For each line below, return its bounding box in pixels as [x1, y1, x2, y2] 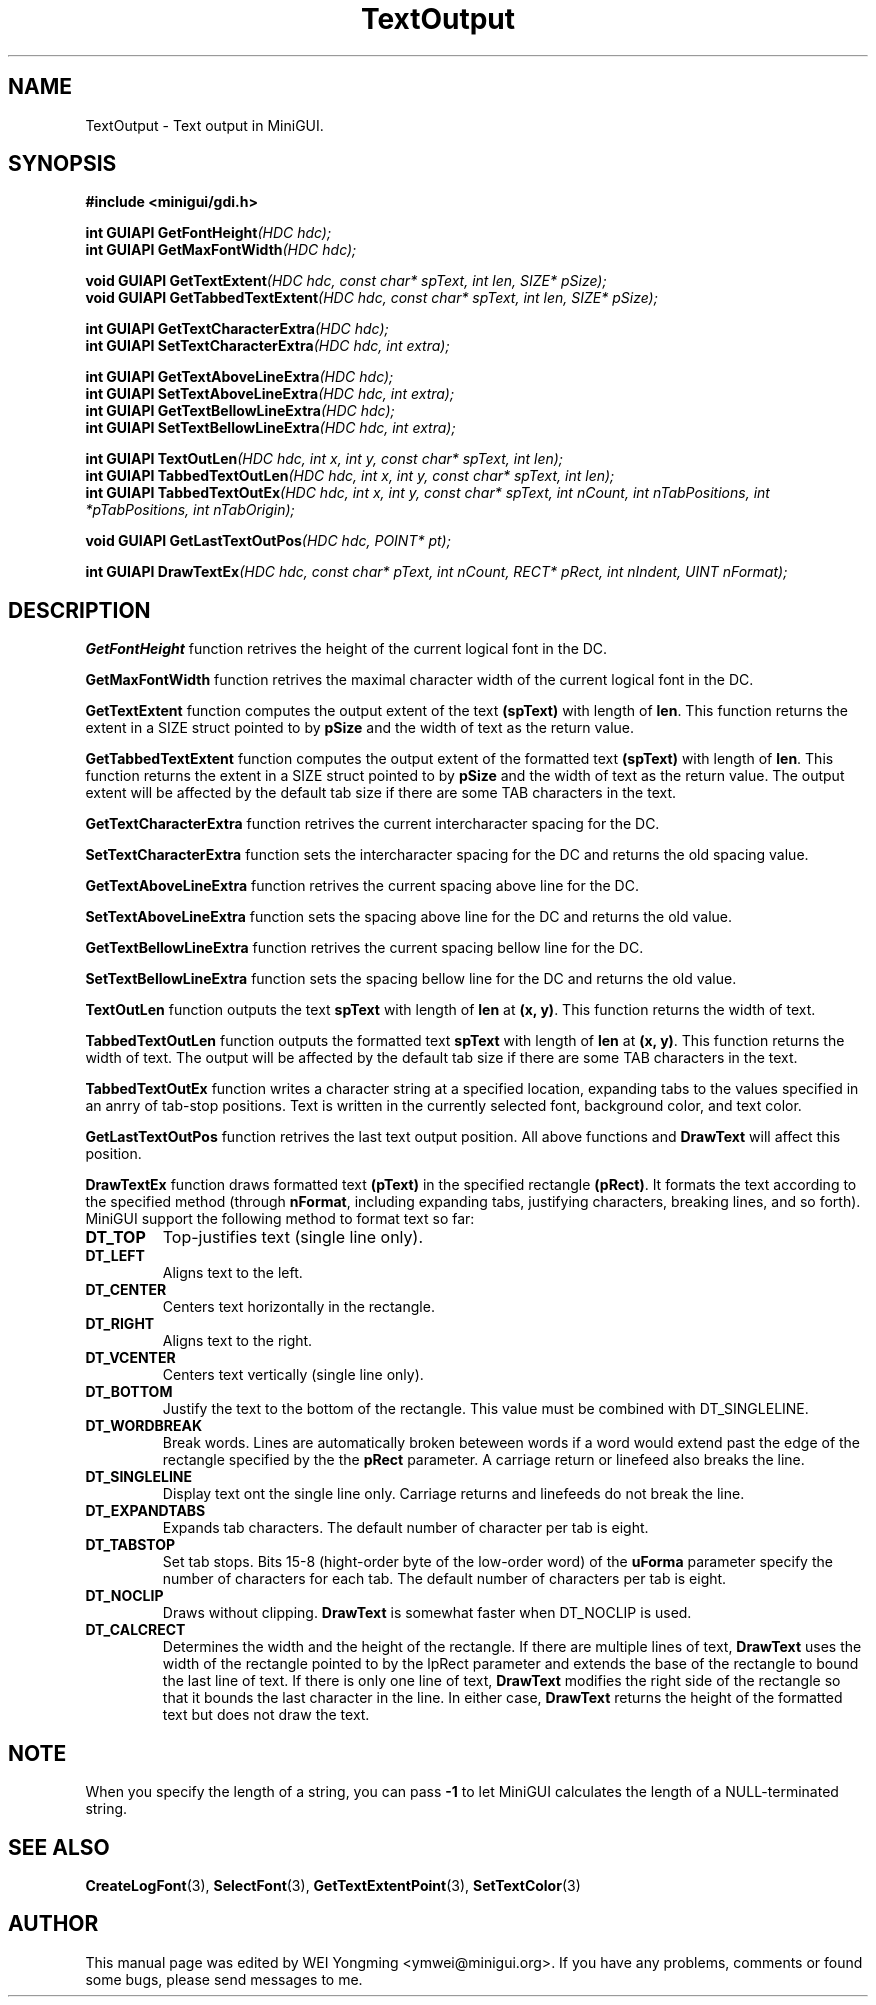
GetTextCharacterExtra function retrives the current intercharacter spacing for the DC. [85, 815, 660, 833]
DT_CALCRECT [85, 1621, 186, 1639]
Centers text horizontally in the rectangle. [162, 1298, 435, 1316]
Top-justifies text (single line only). [162, 1227, 423, 1248]
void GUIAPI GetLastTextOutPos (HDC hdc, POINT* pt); [85, 532, 451, 550]
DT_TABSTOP [85, 1536, 176, 1554]
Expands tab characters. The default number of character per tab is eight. [162, 1519, 649, 1537]
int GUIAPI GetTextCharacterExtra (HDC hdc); [85, 320, 389, 338]
